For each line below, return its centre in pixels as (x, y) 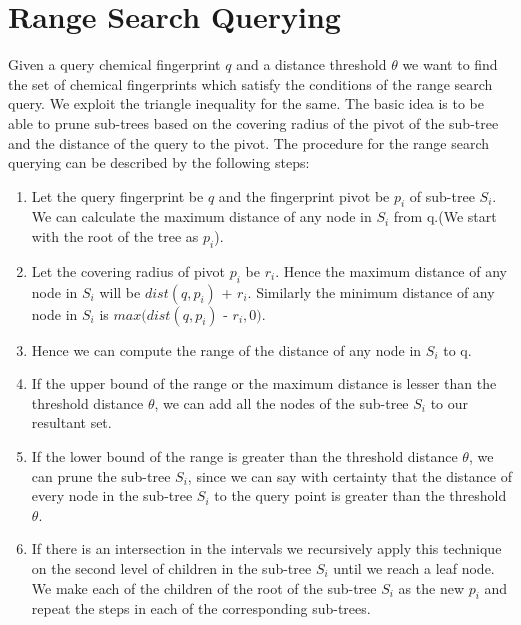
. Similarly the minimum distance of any (371, 291)
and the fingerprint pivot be (304, 195)
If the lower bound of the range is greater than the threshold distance (244, 456)
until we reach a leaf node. (414, 568)
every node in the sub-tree (112, 495)
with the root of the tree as (115, 236)
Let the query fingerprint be (117, 195)
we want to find (450, 64)
